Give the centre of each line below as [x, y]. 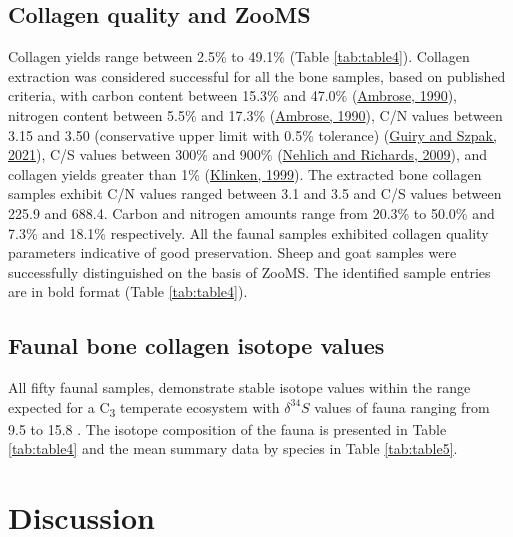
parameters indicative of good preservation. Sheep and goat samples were [232, 252]
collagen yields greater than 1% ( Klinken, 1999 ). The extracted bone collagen [245, 173]
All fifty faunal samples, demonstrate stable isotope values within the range [239, 387]
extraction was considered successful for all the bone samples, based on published [257, 75]
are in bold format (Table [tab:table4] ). [128, 291]
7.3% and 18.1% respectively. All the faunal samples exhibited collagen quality [248, 232]
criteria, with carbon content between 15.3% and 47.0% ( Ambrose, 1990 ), [232, 95]
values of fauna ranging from [402, 406]
